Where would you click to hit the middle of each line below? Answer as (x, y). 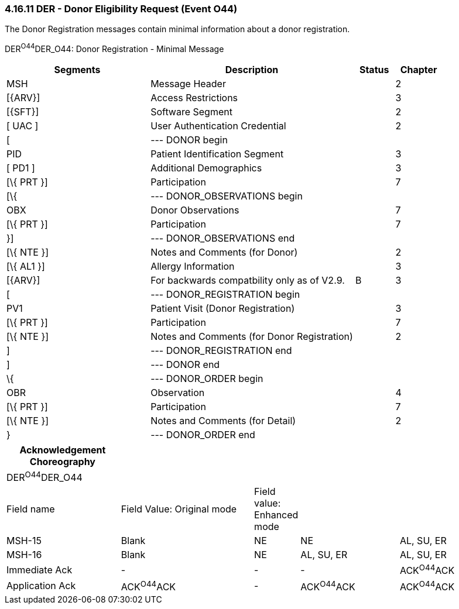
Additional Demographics (206, 168)
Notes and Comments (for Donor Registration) (252, 337)
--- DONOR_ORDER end (203, 435)
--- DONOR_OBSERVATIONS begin (227, 196)
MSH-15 (24, 541)
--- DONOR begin (189, 140)
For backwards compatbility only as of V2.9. (248, 281)
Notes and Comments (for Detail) (223, 421)
